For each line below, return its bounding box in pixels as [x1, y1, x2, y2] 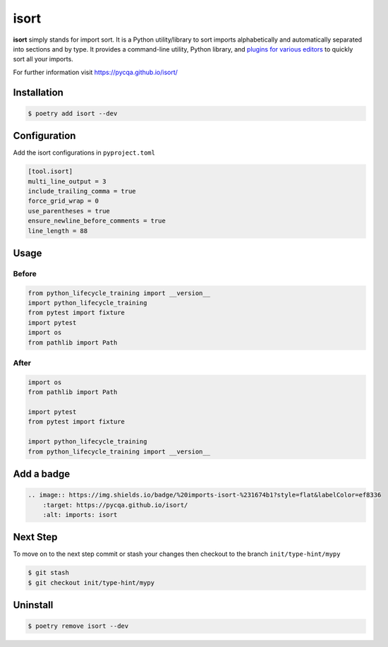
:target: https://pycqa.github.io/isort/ [42, 501, 188, 509]
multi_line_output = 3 [28, 177, 107, 185]
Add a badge [13, 468, 71, 480]
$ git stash [28, 569, 70, 577]
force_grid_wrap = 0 [28, 197, 99, 205]
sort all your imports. [13, 55, 73, 64]
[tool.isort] [28, 167, 73, 176]
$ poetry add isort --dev [28, 109, 118, 117]
